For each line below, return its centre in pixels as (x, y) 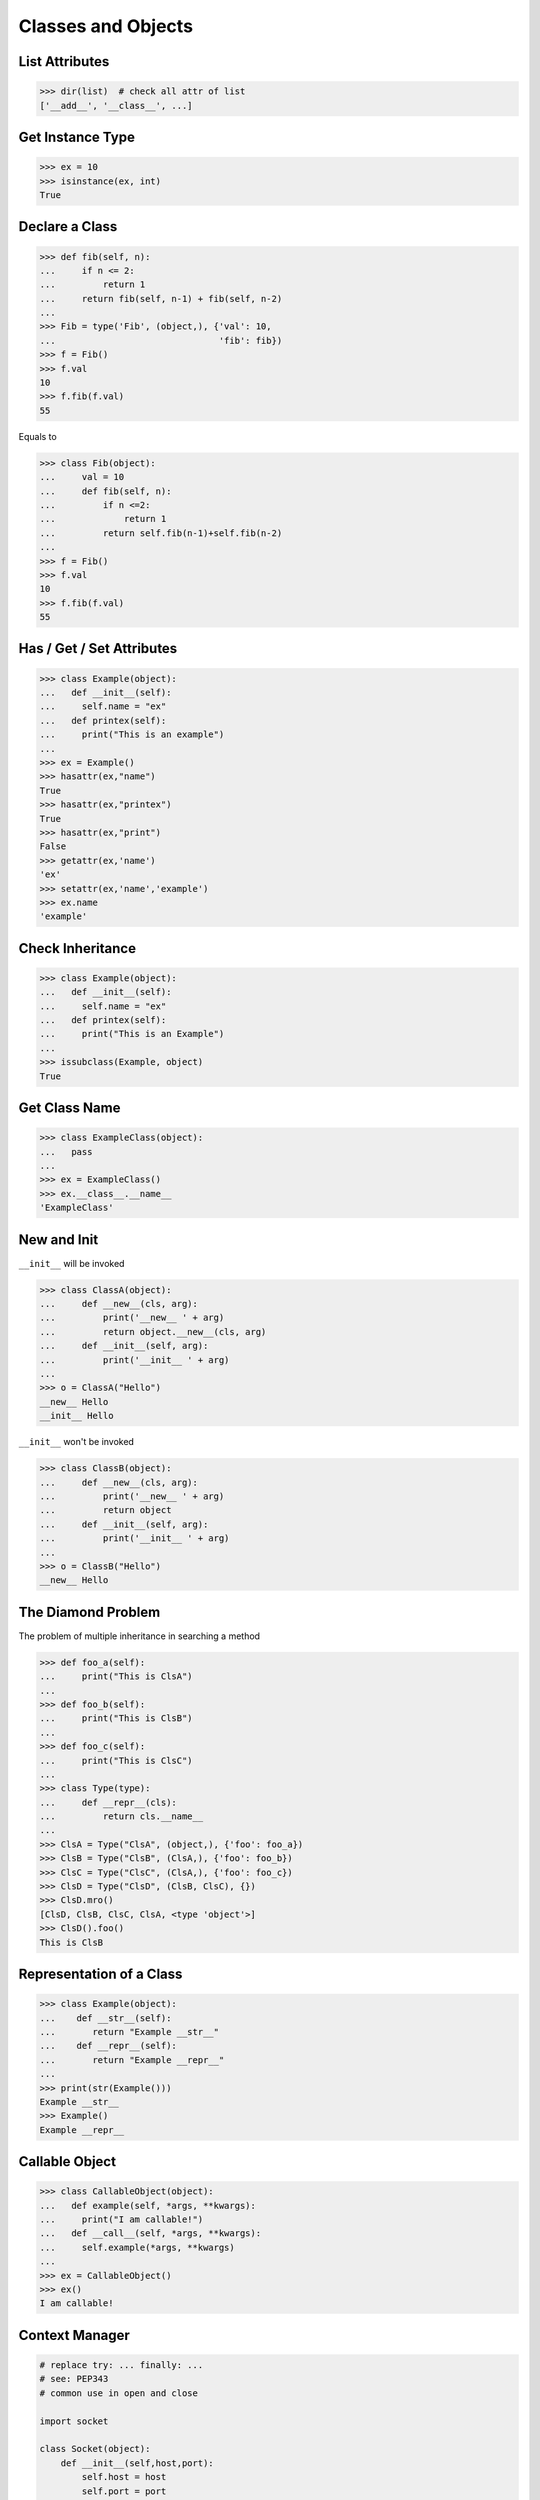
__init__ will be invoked (71, 1263)
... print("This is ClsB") (116, 1718)
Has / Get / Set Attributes (98, 648)
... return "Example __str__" (129, 2031)
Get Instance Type (76, 136)
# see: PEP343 (74, 2379)
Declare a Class (68, 226)
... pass (66, 1151)
